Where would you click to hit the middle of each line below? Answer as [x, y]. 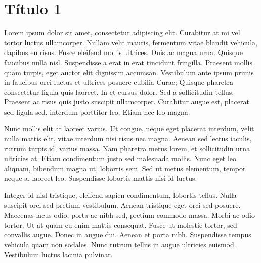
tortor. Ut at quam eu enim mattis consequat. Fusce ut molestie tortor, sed [121, 224]
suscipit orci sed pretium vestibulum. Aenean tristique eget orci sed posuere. [122, 205]
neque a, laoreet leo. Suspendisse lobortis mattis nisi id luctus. [101, 178]
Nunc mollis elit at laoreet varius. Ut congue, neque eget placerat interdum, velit [129, 128]
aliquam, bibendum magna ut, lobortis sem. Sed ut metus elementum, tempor [125, 168]
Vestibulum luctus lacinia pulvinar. [58, 254]
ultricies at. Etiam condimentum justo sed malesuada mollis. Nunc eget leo [120, 158]
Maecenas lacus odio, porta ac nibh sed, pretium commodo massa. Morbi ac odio [129, 215]
